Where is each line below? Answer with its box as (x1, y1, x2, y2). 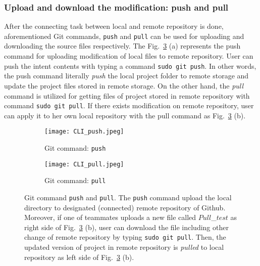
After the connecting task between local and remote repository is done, (4, 21, 224, 31)
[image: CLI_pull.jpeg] (44, 160, 124, 168)
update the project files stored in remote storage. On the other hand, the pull (4, 80, 244, 91)
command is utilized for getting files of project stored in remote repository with (4, 90, 250, 101)
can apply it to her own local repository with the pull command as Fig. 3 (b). (4, 110, 246, 120)
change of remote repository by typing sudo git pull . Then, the (24, 232, 226, 242)
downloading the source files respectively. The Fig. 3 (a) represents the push (4, 40, 241, 51)
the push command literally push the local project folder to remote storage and (4, 70, 249, 81)
